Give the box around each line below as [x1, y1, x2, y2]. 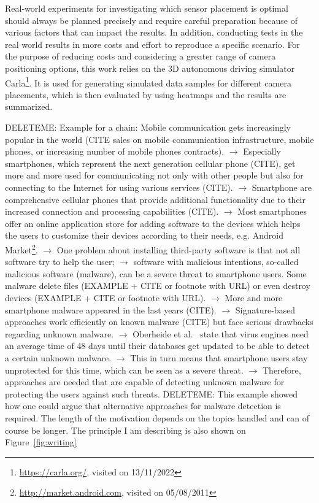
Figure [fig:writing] [5, 436, 77, 448]
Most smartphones [237, 205, 307, 218]
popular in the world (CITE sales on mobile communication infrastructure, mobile [5, 132, 314, 145]
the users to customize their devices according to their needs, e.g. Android [5, 229, 283, 242]
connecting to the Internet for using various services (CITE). [5, 180, 233, 193]
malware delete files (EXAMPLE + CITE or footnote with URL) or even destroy [5, 279, 310, 292]
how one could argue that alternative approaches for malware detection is [5, 399, 281, 412]
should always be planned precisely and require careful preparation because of [5, 13, 298, 26]
